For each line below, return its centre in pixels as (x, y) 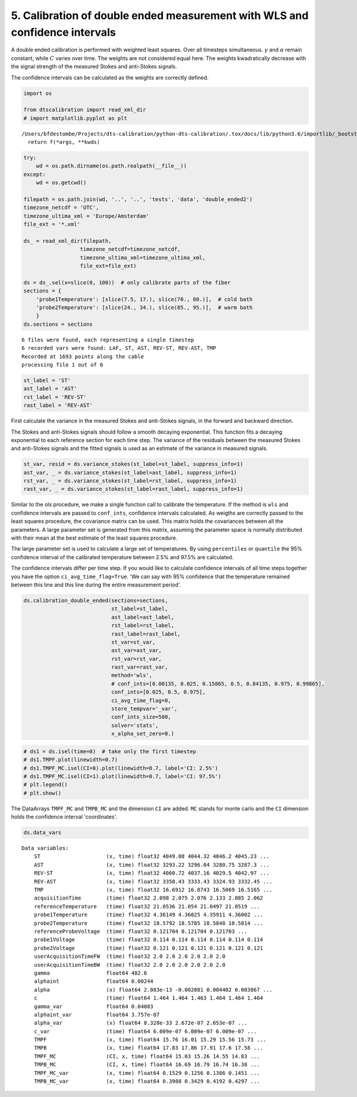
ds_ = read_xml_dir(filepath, (68, 241)
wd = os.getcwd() (61, 183)
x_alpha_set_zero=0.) (143, 734)
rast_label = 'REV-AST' (58, 405)
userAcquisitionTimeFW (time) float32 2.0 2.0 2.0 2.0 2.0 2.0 (129, 957)
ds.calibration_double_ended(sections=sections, (96, 600)
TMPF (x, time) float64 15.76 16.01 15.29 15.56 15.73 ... (150, 1040)
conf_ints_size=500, (141, 717)
